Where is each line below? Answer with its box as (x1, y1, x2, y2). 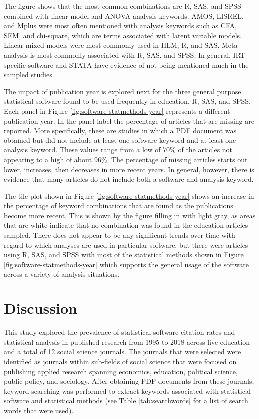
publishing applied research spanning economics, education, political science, (4, 366, 238, 376)
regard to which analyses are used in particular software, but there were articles (4, 239, 248, 250)
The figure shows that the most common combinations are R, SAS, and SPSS (4, 1, 241, 11)
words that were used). (4, 405, 74, 415)
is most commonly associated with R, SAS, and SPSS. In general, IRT (30, 49, 245, 60)
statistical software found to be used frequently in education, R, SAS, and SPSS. (4, 96, 251, 106)
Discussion (4, 298, 77, 318)
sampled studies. (4, 69, 54, 80)
